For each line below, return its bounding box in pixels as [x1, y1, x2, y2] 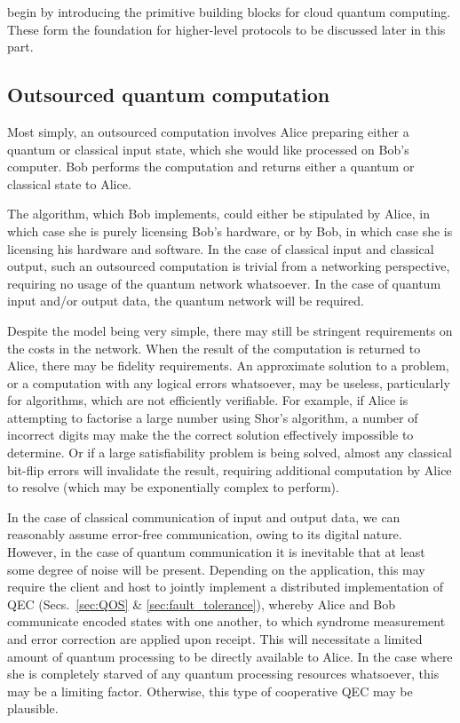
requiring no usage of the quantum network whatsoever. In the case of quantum [7, 274, 441, 292]
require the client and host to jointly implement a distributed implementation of [7, 577, 444, 596]
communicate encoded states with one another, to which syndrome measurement [7, 612, 446, 631]
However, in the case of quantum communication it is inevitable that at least [7, 543, 425, 561]
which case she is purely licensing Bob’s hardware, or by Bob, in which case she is [7, 221, 453, 240]
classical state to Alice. [7, 174, 131, 193]
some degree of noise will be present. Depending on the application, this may [7, 560, 425, 578]
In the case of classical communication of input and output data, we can [7, 507, 401, 526]
